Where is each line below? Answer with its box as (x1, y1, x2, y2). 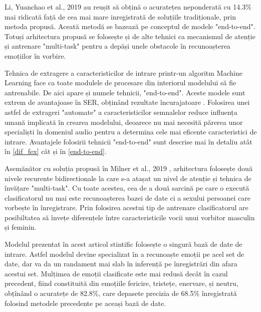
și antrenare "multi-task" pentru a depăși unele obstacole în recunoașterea (5, 41, 230, 51)
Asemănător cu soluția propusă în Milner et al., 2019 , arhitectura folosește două (5, 163, 252, 173)
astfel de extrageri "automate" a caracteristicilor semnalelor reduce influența (5, 106, 237, 117)
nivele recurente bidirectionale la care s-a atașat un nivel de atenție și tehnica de (5, 173, 251, 183)
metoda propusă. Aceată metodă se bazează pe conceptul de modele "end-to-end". (5, 21, 255, 32)
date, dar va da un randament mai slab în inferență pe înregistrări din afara (5, 258, 237, 269)
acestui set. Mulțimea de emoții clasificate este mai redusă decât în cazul (5, 268, 228, 278)
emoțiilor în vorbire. (5, 50, 66, 61)
